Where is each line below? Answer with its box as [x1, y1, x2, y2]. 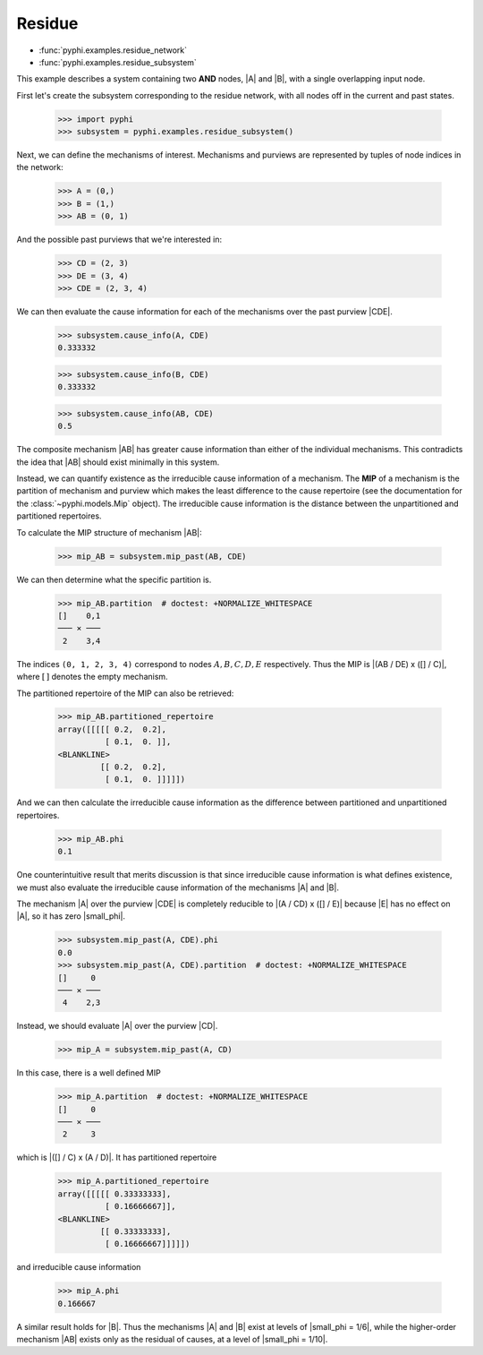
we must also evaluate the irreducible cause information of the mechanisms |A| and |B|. [16, 882, 340, 893]
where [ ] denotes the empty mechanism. [16, 672, 169, 682]
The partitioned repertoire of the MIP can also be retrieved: [16, 688, 234, 699]
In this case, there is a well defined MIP [16, 1068, 161, 1078]
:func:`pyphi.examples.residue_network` [38, 45, 188, 56]
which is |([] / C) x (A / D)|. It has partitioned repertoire [16, 1152, 217, 1163]
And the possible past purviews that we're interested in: [16, 234, 223, 245]
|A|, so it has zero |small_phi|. [16, 911, 125, 922]
